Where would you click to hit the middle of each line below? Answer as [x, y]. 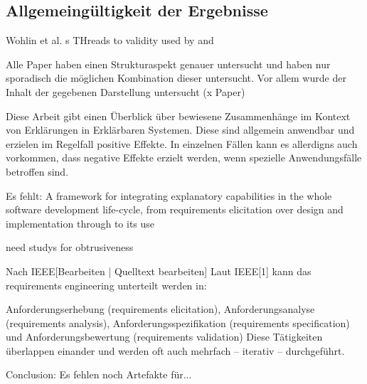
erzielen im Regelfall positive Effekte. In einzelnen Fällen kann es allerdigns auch [182, 143]
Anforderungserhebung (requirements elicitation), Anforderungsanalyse [160, 309]
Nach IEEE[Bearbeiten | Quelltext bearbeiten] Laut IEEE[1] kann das [159, 271]
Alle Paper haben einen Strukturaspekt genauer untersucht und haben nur [168, 64]
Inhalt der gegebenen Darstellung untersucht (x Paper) [126, 91]
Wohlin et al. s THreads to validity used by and [110, 40]
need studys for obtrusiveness [70, 247]
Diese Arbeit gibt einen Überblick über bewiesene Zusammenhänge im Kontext [178, 116]
